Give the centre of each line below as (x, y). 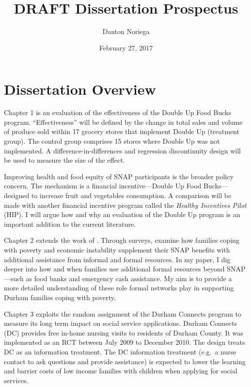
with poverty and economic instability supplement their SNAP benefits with (117, 249)
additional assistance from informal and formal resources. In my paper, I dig (117, 259)
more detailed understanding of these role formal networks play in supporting (119, 288)
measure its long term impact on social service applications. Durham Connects (121, 323)
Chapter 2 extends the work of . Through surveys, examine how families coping (122, 240)
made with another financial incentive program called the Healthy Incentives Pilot (125, 205)
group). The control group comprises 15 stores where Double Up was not (112, 141)
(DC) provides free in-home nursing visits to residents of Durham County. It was (124, 332)
